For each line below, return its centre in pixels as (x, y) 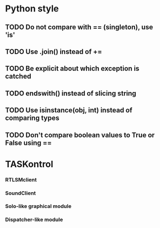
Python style (32, 9)
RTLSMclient (21, 180)
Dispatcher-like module (34, 220)
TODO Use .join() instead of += (54, 52)
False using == (29, 143)
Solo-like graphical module (38, 206)
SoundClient (21, 193)
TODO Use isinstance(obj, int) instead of (69, 110)
